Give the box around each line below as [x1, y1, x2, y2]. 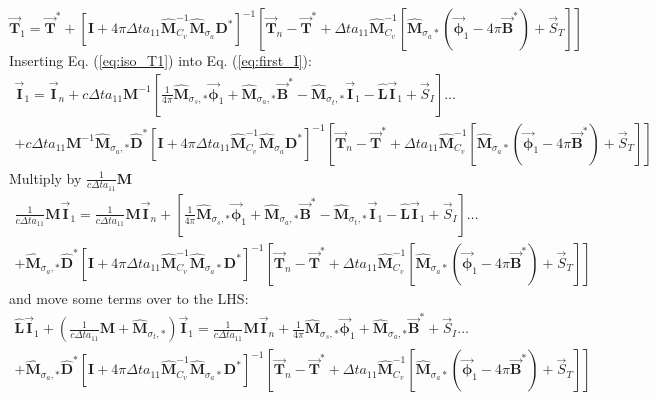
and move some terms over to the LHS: [9, 287, 249, 308]
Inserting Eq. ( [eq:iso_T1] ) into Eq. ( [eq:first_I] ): [9, 50, 312, 70]
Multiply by [9, 167, 82, 188]
